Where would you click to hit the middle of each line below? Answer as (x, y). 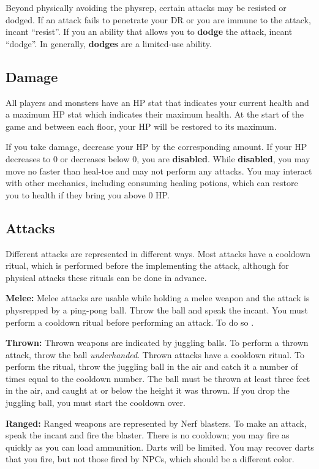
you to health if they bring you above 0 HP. (88, 194)
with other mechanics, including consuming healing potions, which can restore (152, 183)
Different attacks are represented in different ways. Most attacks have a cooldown (158, 253)
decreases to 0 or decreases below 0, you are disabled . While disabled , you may (158, 158)
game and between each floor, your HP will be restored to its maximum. (141, 126)
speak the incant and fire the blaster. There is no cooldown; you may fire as (148, 435)
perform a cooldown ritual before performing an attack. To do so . (130, 322)
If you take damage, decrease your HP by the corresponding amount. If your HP (156, 147)
